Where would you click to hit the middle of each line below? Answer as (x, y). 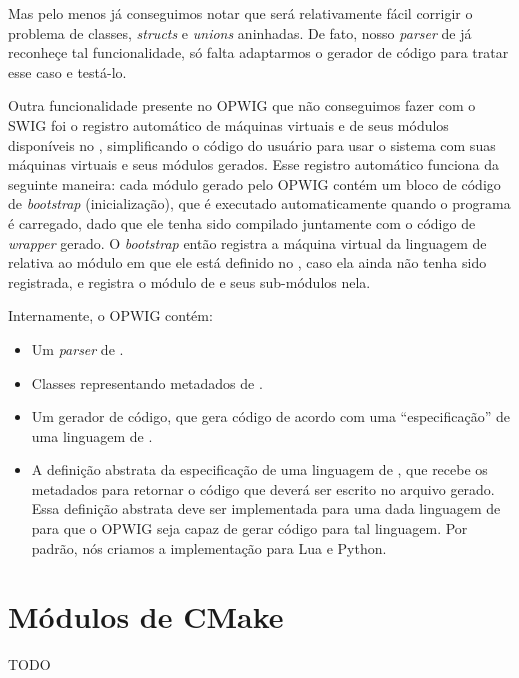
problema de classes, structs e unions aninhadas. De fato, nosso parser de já (240, 32)
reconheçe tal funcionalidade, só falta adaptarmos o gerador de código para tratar (258, 52)
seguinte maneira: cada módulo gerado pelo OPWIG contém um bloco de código (254, 183)
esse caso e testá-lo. (67, 71)
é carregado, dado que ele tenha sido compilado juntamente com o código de (242, 222)
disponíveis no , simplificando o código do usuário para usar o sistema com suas (252, 144)
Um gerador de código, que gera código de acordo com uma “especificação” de (270, 416)
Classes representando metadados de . (147, 382)
